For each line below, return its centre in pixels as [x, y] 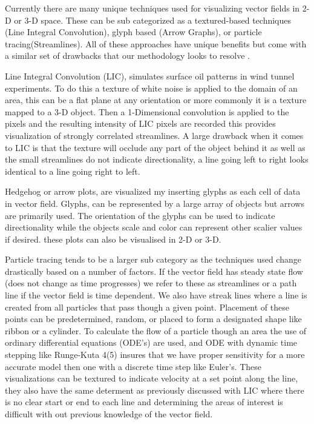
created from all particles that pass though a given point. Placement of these [147, 307]
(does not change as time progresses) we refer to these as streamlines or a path [151, 283]
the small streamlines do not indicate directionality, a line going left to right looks [157, 159]
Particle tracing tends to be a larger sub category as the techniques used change [153, 259]
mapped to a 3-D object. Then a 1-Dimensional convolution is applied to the [147, 111]
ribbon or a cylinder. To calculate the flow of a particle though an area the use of [156, 330]
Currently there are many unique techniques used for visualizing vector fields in [152, 8]
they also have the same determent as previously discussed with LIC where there [155, 390]
